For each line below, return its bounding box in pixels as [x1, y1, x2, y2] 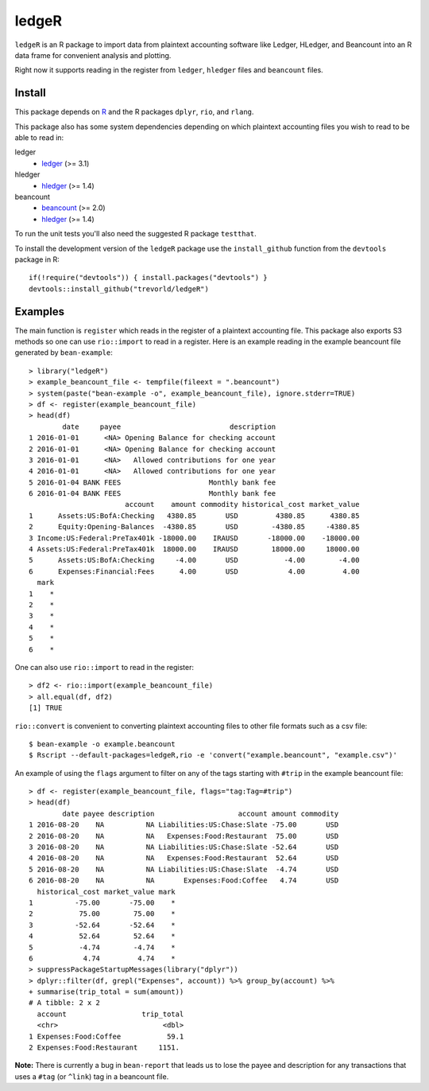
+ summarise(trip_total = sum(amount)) [29, 988, 184, 996]
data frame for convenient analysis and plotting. [14, 50, 172, 60]
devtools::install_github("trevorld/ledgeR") [29, 284, 210, 294]
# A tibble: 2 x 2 [29, 999, 101, 1007]
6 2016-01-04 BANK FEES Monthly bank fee [29, 489, 276, 498]
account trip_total [37, 1009, 184, 1019]
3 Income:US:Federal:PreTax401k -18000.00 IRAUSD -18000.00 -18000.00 [29, 533, 360, 543]
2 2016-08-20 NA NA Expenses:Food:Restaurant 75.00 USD [29, 832, 339, 840]
